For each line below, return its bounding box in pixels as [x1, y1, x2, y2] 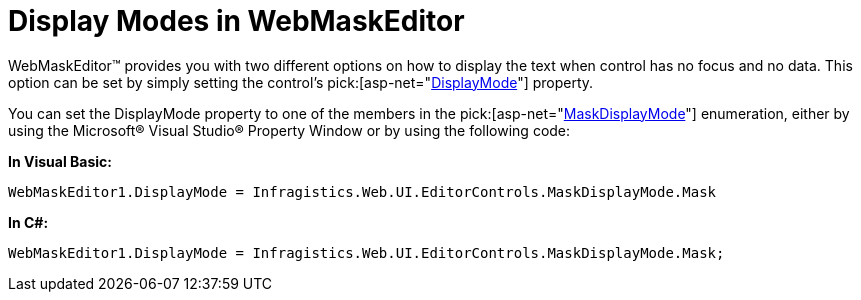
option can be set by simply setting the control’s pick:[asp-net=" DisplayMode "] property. [8, 73, 594, 91]
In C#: [8, 213, 49, 231]
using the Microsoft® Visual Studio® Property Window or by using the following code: [8, 121, 571, 139]
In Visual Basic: [8, 152, 112, 170]
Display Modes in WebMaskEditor [8, 4, 465, 38]
